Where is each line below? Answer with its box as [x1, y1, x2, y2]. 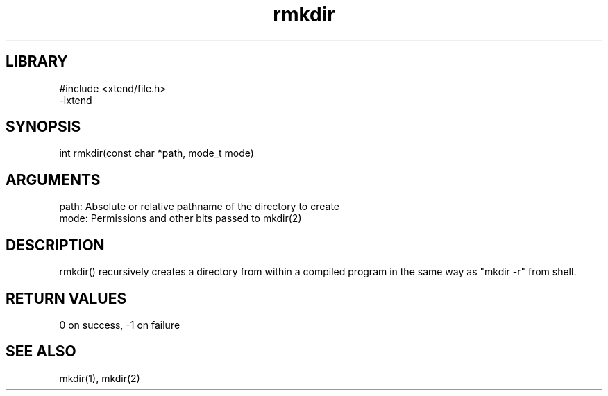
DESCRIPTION [6, 236, 105, 254]
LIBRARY [6, 53, 68, 71]
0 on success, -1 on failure [59, 318, 180, 331]
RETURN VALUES [6, 289, 127, 307]
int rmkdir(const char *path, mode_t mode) [59, 147, 254, 160]
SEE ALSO [6, 343, 76, 361]
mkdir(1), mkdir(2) [59, 372, 140, 384]
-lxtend [59, 94, 92, 106]
